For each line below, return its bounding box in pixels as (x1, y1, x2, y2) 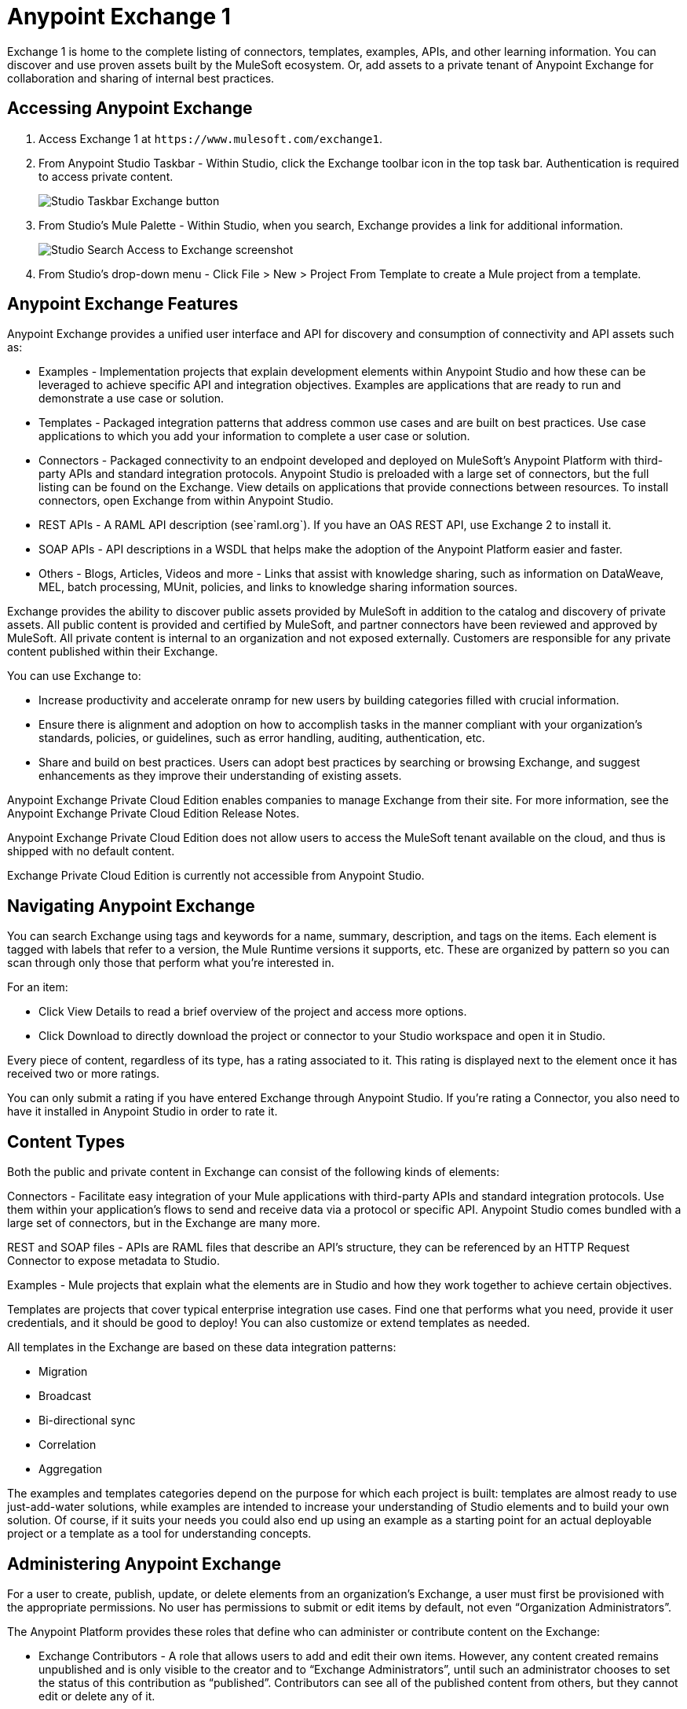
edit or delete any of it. (38, 1689, 155, 1703)
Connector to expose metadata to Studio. (7, 1254, 220, 1268)
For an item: (7, 980, 68, 994)
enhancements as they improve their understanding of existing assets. (38, 769, 402, 783)
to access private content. (38, 169, 174, 183)
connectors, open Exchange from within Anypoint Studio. (38, 494, 334, 508)
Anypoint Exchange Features (7, 294, 239, 314)
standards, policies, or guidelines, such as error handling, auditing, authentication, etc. (38, 731, 485, 745)
